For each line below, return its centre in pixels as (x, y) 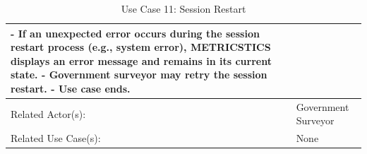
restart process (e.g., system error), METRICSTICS (141, 47)
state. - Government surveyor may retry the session (139, 75)
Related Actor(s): (48, 113)
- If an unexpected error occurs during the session (135, 33)
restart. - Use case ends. (71, 88)
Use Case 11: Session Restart (183, 8)
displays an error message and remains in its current (141, 60)
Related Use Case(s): (56, 138)
